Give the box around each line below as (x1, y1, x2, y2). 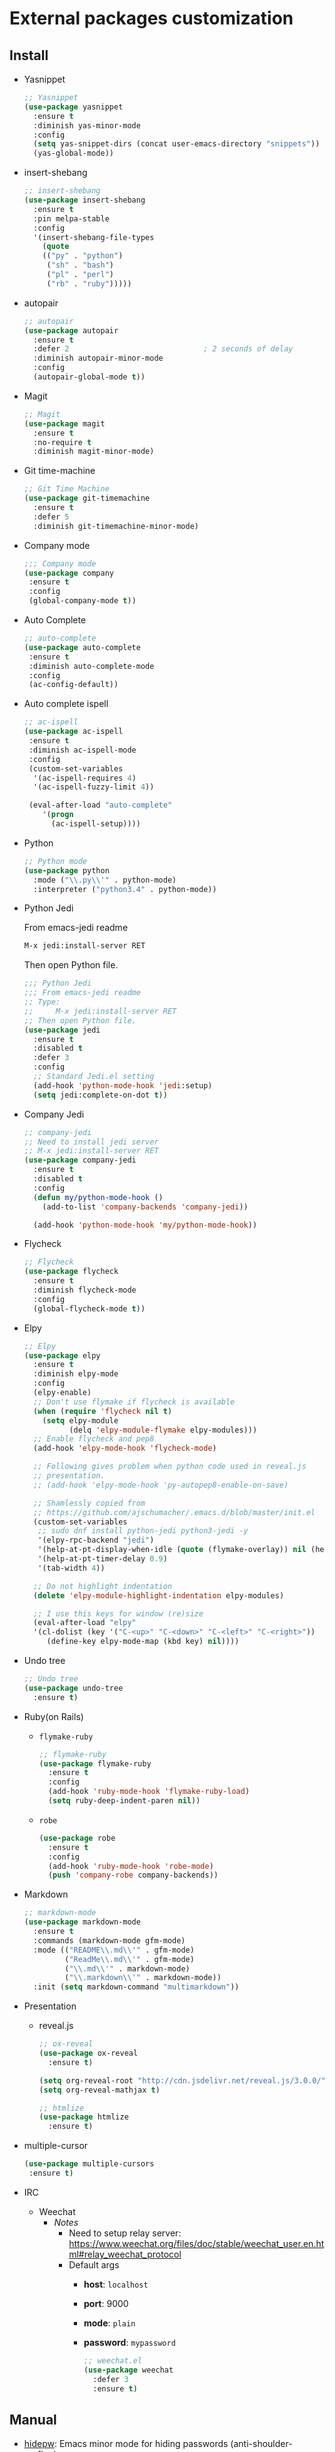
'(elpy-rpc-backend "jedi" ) (37, 1535, 155, 1546)
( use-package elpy (23, 1350, 101, 1361)
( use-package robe (38, 1833, 116, 1843)
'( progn (42, 810, 74, 820)
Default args (68, 2258, 120, 2271)
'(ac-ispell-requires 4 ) (33, 773, 137, 783)
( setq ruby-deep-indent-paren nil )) (47, 1796, 201, 1806)
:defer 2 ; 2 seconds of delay (33, 344, 294, 354)
